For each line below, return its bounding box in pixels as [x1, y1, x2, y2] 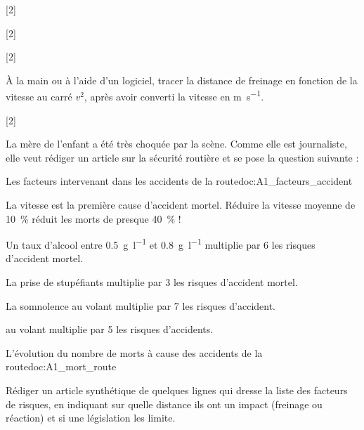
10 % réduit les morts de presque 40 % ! [6, 211, 181, 226]
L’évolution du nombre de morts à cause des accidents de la [6, 345, 263, 360]
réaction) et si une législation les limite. [6, 410, 176, 425]
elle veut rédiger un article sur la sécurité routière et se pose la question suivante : [6, 150, 359, 164]
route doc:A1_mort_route [6, 359, 117, 374]
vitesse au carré [6, 89, 72, 104]
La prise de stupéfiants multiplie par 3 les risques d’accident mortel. [6, 275, 298, 289]
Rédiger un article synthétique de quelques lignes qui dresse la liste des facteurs [6, 383, 348, 397]
